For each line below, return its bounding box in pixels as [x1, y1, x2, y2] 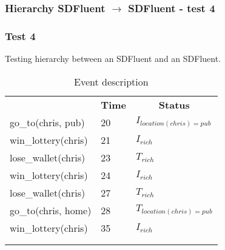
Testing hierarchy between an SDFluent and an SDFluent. [5, 52, 221, 65]
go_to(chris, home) [10, 203, 92, 217]
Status [158, 97, 190, 112]
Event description [74, 74, 149, 89]
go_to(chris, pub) [10, 115, 85, 129]
